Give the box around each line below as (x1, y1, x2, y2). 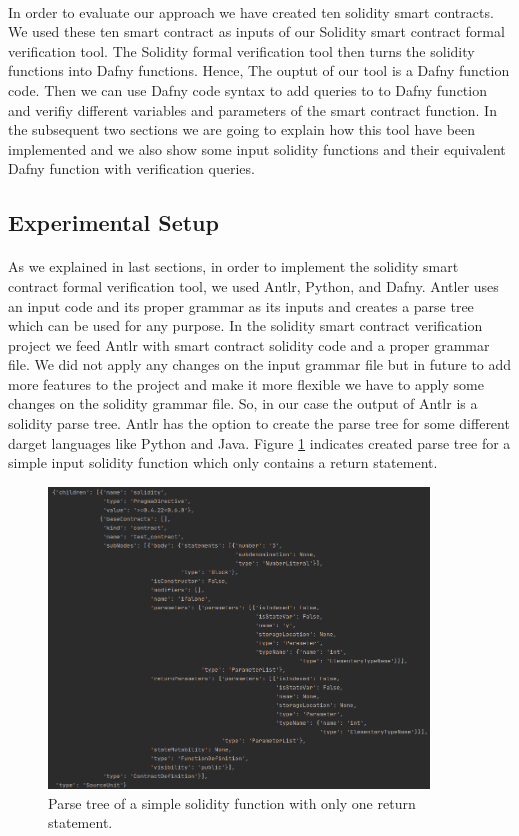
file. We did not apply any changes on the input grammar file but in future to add (8, 354, 512, 375)
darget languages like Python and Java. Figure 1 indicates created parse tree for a (8, 432, 511, 453)
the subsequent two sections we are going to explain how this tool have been (8, 119, 476, 140)
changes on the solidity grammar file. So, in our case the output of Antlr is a (8, 393, 478, 414)
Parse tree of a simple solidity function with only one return (48, 792, 416, 813)
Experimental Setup (8, 207, 219, 238)
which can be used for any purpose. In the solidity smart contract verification (8, 315, 483, 336)
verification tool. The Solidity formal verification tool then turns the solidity (8, 40, 475, 61)
